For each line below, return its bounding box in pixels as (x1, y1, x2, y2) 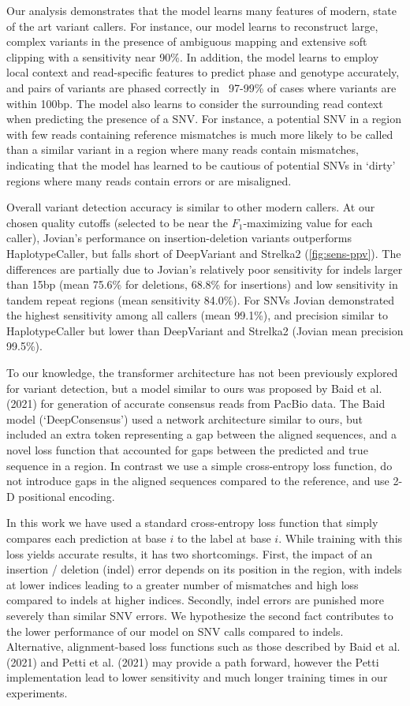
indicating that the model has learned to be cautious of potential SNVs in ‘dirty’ (6, 156, 396, 173)
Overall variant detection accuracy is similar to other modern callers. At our (6, 199, 375, 215)
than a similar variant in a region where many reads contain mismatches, (6, 141, 359, 158)
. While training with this (278, 530, 403, 546)
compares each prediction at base (6, 530, 166, 546)
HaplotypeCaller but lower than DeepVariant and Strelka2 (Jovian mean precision (6, 322, 404, 338)
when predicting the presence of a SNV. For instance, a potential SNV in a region (6, 110, 402, 127)
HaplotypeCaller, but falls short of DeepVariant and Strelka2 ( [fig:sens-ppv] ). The (6, 245, 401, 261)
